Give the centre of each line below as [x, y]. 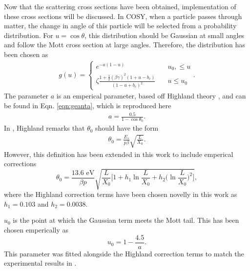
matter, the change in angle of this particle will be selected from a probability [120, 26]
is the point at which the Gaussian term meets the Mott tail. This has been [126, 220]
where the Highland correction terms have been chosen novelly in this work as [121, 194]
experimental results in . [40, 263]
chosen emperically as [36, 230]
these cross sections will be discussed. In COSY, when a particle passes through [123, 16]
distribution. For [29, 35]
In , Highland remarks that [44, 128]
